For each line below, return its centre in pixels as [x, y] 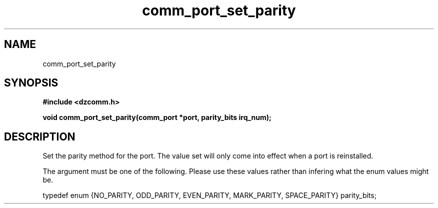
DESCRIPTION [40, 136]
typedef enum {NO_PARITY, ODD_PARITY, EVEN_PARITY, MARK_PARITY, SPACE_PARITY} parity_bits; [209, 195]
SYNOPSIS [31, 83]
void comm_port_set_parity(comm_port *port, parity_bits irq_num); [157, 117]
